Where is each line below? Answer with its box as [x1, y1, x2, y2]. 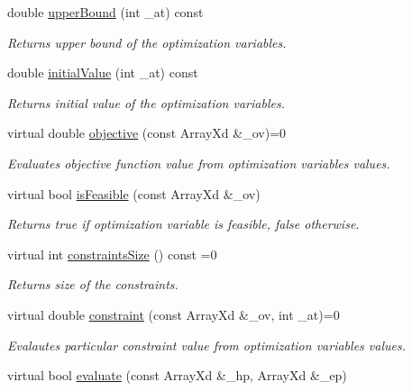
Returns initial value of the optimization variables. [7, 93, 285, 112]
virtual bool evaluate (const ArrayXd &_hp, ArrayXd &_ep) [7, 366, 347, 385]
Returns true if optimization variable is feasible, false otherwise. [7, 214, 360, 233]
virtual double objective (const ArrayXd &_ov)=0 [7, 123, 287, 142]
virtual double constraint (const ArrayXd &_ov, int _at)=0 [7, 305, 340, 323]
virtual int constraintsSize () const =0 [7, 244, 217, 263]
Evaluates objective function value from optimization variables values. [7, 153, 390, 172]
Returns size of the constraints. [7, 275, 179, 294]
